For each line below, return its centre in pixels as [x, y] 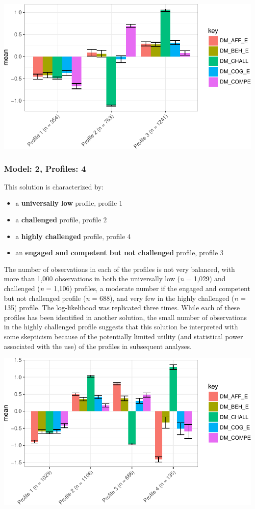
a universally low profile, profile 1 [69, 203]
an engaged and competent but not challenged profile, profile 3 [119, 253]
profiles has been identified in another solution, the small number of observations [125, 317]
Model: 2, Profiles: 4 [45, 168]
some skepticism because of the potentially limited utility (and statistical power [124, 336]
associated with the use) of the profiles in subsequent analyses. [98, 346]
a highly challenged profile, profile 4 [73, 236]
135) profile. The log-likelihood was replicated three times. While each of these [122, 308]
